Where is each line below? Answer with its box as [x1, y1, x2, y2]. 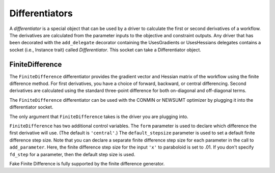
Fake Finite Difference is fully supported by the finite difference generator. [9, 160, 165, 166]
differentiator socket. [9, 104, 53, 110]
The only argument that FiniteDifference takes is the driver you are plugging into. [9, 113, 188, 120]
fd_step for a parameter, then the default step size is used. [9, 151, 135, 157]
